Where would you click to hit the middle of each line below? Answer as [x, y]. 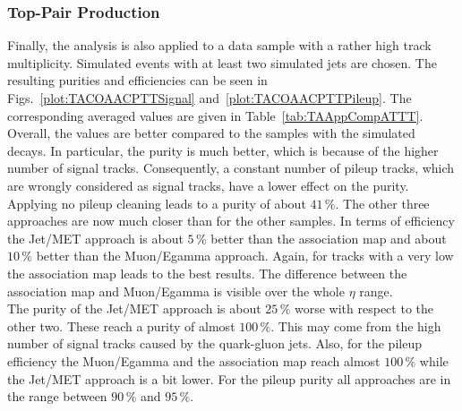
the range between [57, 396]
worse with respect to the [364, 308]
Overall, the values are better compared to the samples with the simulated [211, 133]
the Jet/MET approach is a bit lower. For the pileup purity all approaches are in [229, 378]
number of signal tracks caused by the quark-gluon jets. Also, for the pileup [214, 343]
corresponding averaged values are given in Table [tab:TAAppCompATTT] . [215, 115]
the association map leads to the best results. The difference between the [207, 273]
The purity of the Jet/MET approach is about [134, 308]
